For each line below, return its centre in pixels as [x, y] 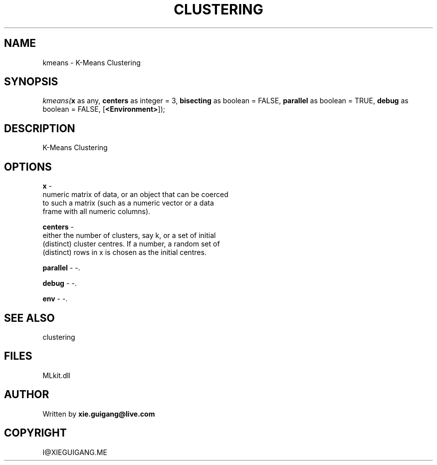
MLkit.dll [56, 375]
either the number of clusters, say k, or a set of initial [129, 235]
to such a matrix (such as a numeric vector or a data [128, 203]
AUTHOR [27, 395]
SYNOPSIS [31, 82]
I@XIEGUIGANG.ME [75, 452]
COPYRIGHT [35, 433]
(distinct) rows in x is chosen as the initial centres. [124, 252]
